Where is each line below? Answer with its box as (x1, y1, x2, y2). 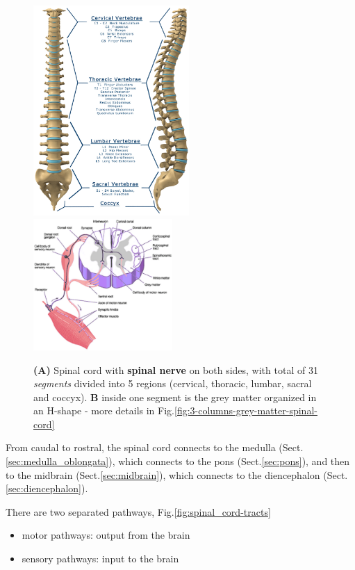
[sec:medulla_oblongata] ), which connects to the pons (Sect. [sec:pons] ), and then (6, 454, 350, 469)
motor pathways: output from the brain (22, 528, 190, 542)
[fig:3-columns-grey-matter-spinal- (174, 403, 317, 418)
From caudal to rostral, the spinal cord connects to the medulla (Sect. (6, 440, 304, 455)
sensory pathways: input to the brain (22, 551, 179, 566)
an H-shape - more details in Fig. (33, 403, 174, 418)
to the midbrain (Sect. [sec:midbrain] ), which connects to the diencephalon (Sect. (6, 467, 348, 482)
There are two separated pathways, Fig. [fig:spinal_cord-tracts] (6, 504, 271, 519)
